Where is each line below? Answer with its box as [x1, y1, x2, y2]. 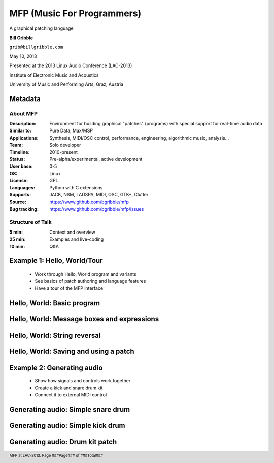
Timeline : [9, 149, 30, 155]
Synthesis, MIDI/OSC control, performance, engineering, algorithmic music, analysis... [49, 135, 229, 141]
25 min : [9, 236, 26, 242]
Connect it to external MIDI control [35, 392, 107, 398]
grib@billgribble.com [9, 44, 63, 50]
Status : [9, 156, 25, 162]
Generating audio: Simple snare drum [9, 405, 130, 414]
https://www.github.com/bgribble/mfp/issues [49, 206, 144, 212]
